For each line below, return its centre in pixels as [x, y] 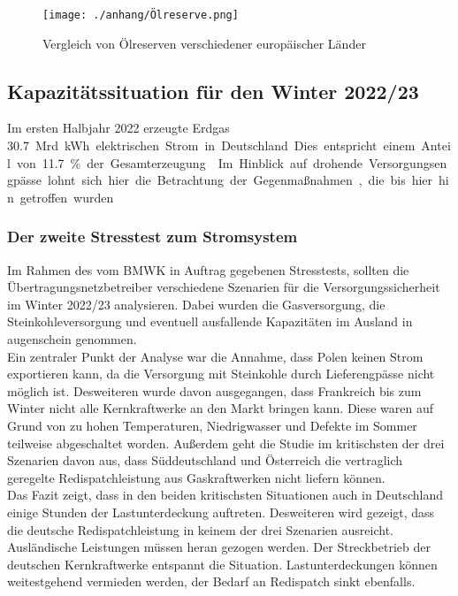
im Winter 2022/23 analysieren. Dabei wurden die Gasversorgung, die [196, 304]
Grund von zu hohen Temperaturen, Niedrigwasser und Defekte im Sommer [212, 425]
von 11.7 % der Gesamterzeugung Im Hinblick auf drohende [190, 162]
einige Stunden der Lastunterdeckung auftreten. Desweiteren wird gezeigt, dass [221, 512]
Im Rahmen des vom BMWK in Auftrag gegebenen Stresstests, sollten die [208, 269]
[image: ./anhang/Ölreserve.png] [141, 15]
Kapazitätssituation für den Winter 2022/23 [213, 91]
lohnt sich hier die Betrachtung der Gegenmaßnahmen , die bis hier [240, 180]
